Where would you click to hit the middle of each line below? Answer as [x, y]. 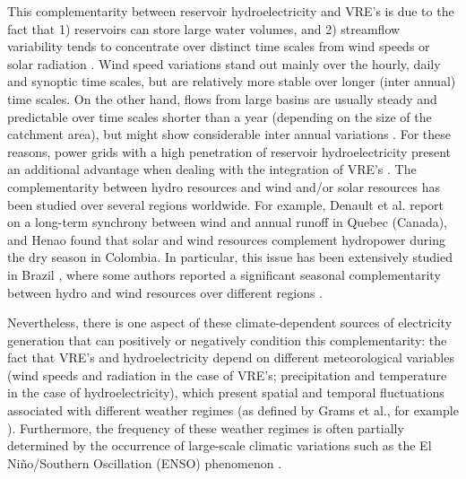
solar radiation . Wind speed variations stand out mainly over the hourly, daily [224, 63]
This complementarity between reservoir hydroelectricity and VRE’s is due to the [231, 11]
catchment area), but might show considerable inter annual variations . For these [229, 134]
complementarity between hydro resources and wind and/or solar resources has [224, 186]
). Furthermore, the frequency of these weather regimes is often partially [206, 427]
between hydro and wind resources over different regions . [165, 292]
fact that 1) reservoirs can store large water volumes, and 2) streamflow [204, 28]
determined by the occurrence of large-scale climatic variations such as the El [220, 445]
